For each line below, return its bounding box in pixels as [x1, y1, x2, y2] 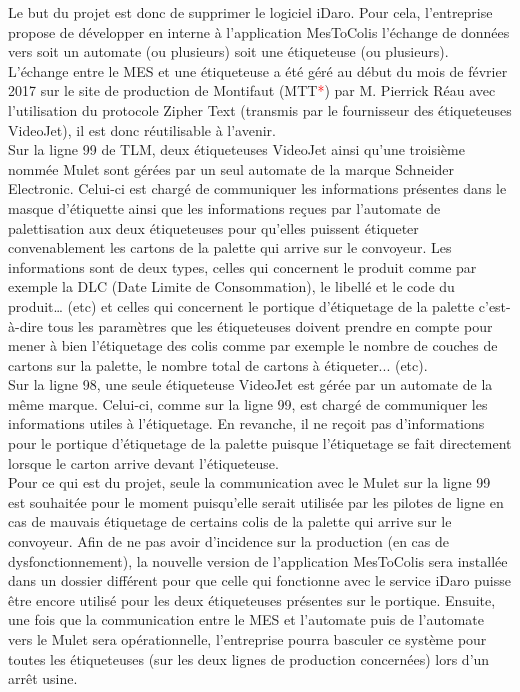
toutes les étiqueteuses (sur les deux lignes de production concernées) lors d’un [8, 648, 490, 669]
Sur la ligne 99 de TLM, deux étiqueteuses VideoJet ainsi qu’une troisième [8, 139, 465, 160]
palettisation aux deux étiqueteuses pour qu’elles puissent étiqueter [8, 217, 419, 238]
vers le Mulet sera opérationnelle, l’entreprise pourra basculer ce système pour [8, 629, 487, 649]
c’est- [478, 295, 511, 316]
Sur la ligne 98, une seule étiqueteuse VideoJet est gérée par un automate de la [8, 374, 493, 395]
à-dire [8, 315, 44, 336]
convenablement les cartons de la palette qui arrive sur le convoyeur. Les [8, 237, 452, 258]
